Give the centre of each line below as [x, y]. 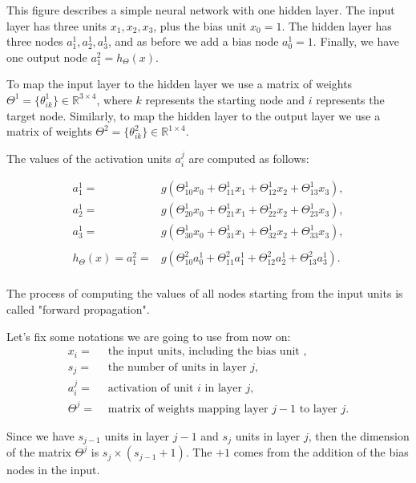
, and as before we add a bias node [193, 41]
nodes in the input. [53, 470]
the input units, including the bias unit [204, 352]
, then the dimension [359, 435]
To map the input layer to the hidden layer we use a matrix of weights [180, 84]
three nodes [35, 41]
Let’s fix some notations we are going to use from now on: [149, 336]
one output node [47, 57]
